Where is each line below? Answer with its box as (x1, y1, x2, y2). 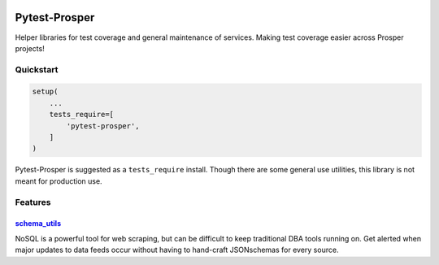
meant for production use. (15, 176, 102, 186)
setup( (32, 87, 59, 97)
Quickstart (15, 63, 59, 75)
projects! (15, 43, 45, 53)
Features (15, 196, 51, 207)
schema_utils (15, 219, 61, 228)
